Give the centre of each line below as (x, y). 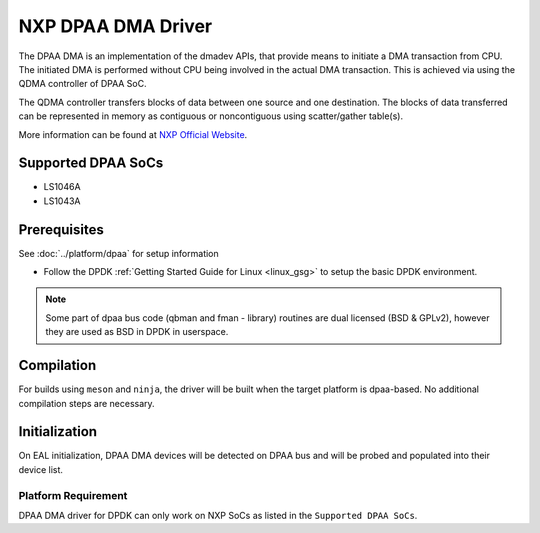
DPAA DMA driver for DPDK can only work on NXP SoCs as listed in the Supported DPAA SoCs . (218, 515)
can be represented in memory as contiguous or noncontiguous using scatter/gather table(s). (211, 116)
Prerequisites (61, 229)
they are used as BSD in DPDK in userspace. (137, 332)
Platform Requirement (73, 495)
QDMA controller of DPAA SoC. (82, 84)
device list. (41, 469)
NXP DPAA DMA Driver (115, 26)
